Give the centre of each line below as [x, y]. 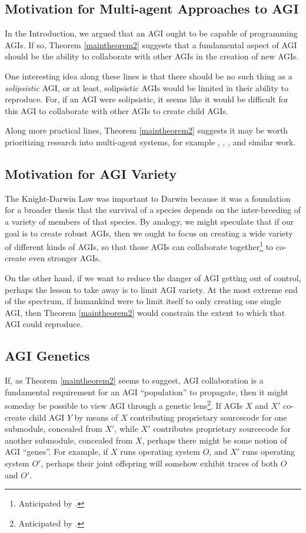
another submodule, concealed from [69, 440]
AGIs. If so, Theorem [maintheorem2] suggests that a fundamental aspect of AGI [151, 44]
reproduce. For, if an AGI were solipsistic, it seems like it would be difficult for [147, 99]
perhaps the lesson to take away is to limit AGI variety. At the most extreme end [151, 289]
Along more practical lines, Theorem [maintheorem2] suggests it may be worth [147, 130]
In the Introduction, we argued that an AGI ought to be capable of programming [151, 33]
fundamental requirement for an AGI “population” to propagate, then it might [147, 392]
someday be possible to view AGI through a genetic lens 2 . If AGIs [124, 404]
